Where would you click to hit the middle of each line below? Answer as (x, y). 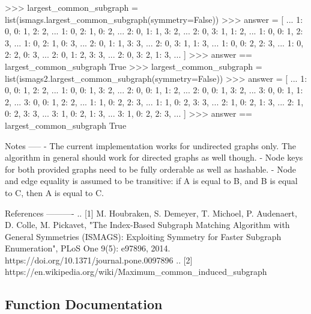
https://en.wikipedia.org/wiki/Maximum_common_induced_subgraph (136, 272)
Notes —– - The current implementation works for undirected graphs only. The (151, 145)
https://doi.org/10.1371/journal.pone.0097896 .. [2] (99, 260)
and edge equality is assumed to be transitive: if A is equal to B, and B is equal (151, 181)
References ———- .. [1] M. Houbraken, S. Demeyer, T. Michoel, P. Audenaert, (151, 213)
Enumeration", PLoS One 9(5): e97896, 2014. (88, 248)
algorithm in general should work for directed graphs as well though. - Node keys (154, 157)
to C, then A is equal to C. (54, 192)
